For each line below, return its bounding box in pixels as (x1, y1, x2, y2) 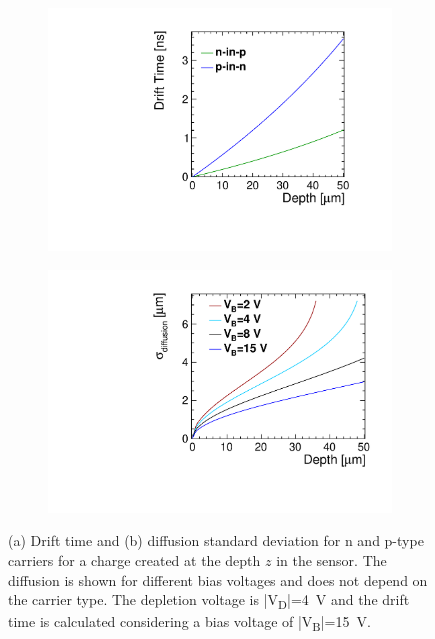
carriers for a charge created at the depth (8, 550, 261, 570)
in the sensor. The (276, 550, 387, 570)
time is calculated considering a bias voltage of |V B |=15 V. (8, 611, 371, 635)
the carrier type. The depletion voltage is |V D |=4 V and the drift (8, 589, 410, 612)
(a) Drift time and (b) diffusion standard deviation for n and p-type (8, 530, 424, 551)
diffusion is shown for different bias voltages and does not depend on (8, 569, 428, 590)
